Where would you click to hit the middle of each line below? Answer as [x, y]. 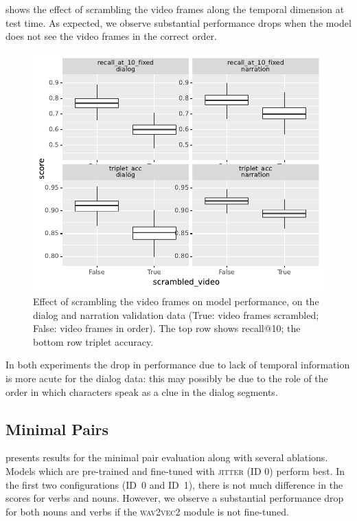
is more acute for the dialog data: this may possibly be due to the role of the [167, 378]
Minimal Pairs [57, 429]
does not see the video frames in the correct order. [111, 36]
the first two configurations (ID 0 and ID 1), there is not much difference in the [174, 484]
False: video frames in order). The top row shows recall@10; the [167, 328]
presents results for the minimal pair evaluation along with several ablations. [167, 457]
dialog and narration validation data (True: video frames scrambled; [176, 314]
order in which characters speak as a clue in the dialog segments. [142, 391]
